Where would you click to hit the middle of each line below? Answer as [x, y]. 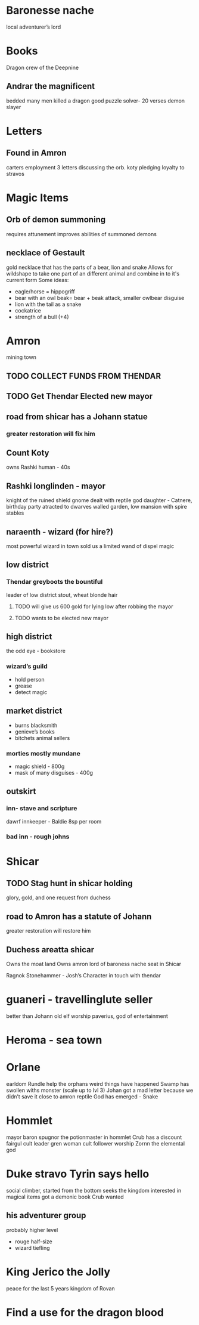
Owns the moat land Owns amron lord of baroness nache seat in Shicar [94, 964]
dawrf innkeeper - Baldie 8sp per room [54, 821]
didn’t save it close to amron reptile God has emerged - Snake [82, 1097]
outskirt [21, 792]
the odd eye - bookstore [36, 651]
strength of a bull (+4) [42, 317]
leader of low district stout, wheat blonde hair [62, 595]
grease [24, 686]
